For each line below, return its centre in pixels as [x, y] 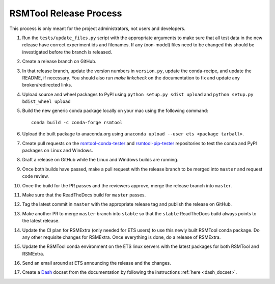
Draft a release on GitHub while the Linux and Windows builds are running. [100, 160]
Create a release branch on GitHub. [59, 62]
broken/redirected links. [47, 85]
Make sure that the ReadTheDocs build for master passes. [84, 195]
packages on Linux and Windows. [58, 151]
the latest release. [41, 221]
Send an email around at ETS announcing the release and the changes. [97, 263]
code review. [36, 176]
